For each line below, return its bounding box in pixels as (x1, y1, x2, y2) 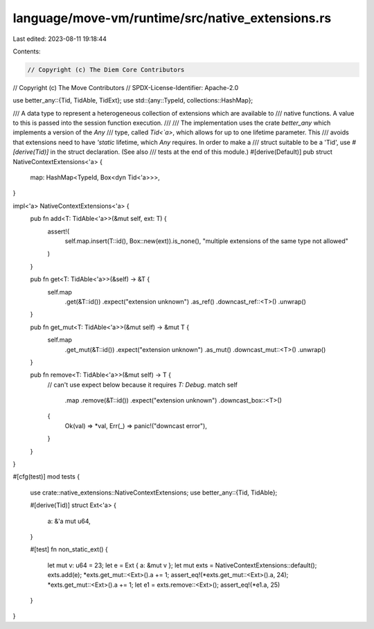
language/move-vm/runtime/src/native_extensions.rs (12, 10, 332, 26)
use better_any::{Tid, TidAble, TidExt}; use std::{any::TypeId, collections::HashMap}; (12, 96, 253, 105)
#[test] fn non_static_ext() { (30, 545, 109, 553)
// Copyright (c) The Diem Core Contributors (27, 66, 185, 73)
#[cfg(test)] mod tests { (12, 472, 80, 481)
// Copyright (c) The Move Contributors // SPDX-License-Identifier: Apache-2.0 (12, 83, 239, 91)
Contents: (12, 47, 41, 55)
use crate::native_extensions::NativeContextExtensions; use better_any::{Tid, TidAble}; (30, 488, 278, 497)
